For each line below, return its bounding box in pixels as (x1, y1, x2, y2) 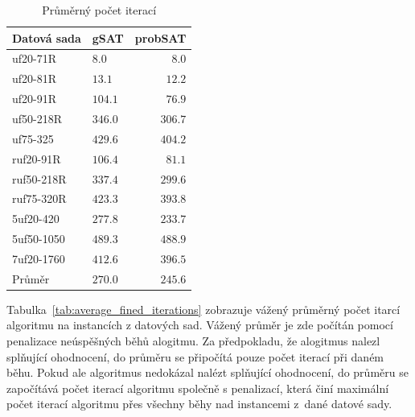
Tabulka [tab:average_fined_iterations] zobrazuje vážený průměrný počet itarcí (6, 300, 401, 317)
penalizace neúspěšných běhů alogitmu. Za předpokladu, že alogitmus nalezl (6, 332, 380, 349)
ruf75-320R (12, 190, 67, 207)
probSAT (134, 29, 187, 46)
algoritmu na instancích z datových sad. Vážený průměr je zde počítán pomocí (6, 316, 393, 333)
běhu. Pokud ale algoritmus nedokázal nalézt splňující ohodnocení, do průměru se (6, 364, 409, 381)
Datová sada (12, 29, 81, 46)
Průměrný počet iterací (42, 2, 157, 18)
